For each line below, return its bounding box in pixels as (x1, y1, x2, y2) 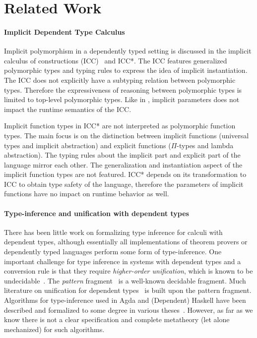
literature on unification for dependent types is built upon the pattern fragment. (4, 285, 252, 295)
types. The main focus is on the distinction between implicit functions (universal (4, 130, 249, 140)
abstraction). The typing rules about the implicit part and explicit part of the (4, 150, 241, 160)
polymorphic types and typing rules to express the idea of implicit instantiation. (4, 65, 248, 75)
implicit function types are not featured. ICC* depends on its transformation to (4, 169, 247, 179)
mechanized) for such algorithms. (4, 324, 105, 334)
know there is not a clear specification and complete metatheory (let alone (4, 314, 230, 325)
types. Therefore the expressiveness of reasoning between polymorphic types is (4, 84, 242, 95)
